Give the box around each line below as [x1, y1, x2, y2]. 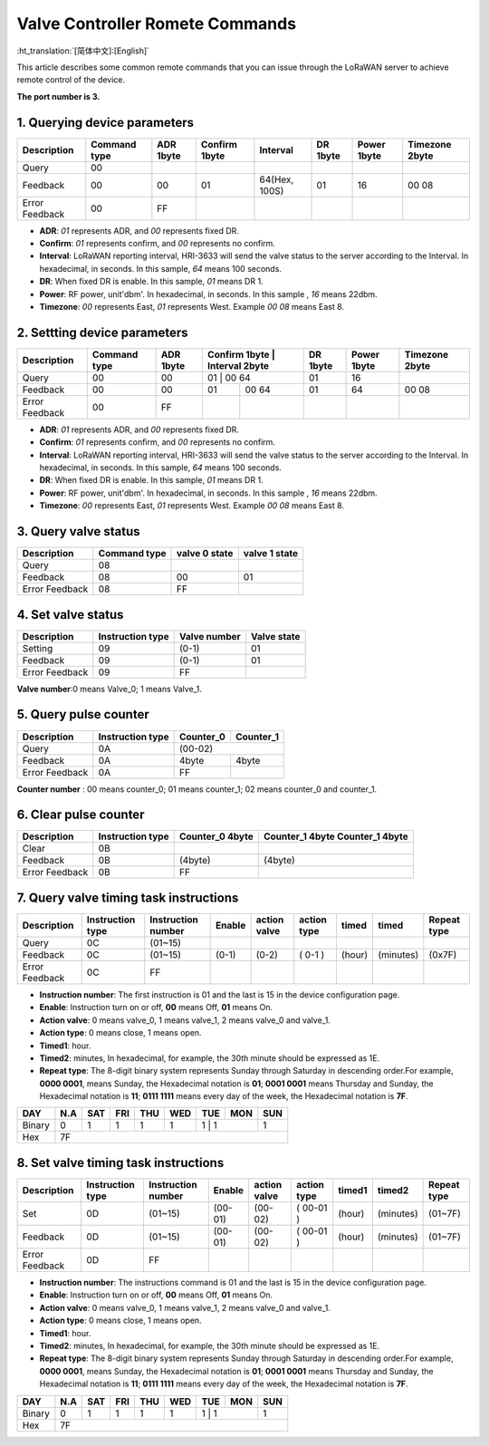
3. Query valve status [16, 524, 140, 539]
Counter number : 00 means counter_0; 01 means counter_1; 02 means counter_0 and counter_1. [16, 784, 378, 795]
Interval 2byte [206, 359, 270, 371]
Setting [22, 641, 53, 654]
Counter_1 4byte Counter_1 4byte [263, 830, 409, 843]
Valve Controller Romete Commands [16, 14, 297, 34]
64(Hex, [259, 173, 294, 186]
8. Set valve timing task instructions [16, 1155, 225, 1171]
